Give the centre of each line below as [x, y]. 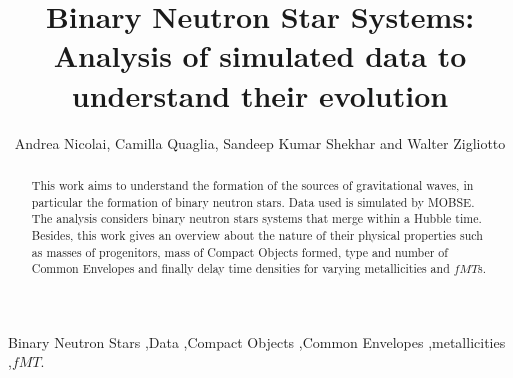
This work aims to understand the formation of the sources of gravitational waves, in [252, 184]
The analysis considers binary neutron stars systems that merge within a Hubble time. [256, 218]
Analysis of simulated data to [260, 55]
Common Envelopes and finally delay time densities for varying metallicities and [240, 268]
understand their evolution [260, 94]
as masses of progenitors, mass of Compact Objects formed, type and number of [239, 251]
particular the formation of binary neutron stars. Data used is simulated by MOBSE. [253, 201]
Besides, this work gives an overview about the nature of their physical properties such [257, 234]
